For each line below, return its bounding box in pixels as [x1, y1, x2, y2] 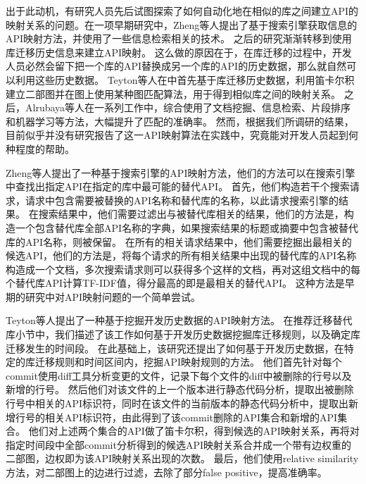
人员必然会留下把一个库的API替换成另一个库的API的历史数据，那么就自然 [6, 58, 347, 73]
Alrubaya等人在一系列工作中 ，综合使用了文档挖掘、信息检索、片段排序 [25, 100, 351, 115]
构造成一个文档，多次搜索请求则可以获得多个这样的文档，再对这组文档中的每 [6, 261, 360, 276]
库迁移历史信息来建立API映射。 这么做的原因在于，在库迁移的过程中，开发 [6, 44, 352, 59]
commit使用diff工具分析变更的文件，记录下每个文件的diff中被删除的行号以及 [6, 368, 352, 383]
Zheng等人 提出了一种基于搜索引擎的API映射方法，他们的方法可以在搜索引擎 [6, 165, 355, 180]
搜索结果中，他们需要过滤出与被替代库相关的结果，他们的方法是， [38, 206, 344, 221]
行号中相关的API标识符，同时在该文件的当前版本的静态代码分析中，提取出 [6, 396, 349, 411]
